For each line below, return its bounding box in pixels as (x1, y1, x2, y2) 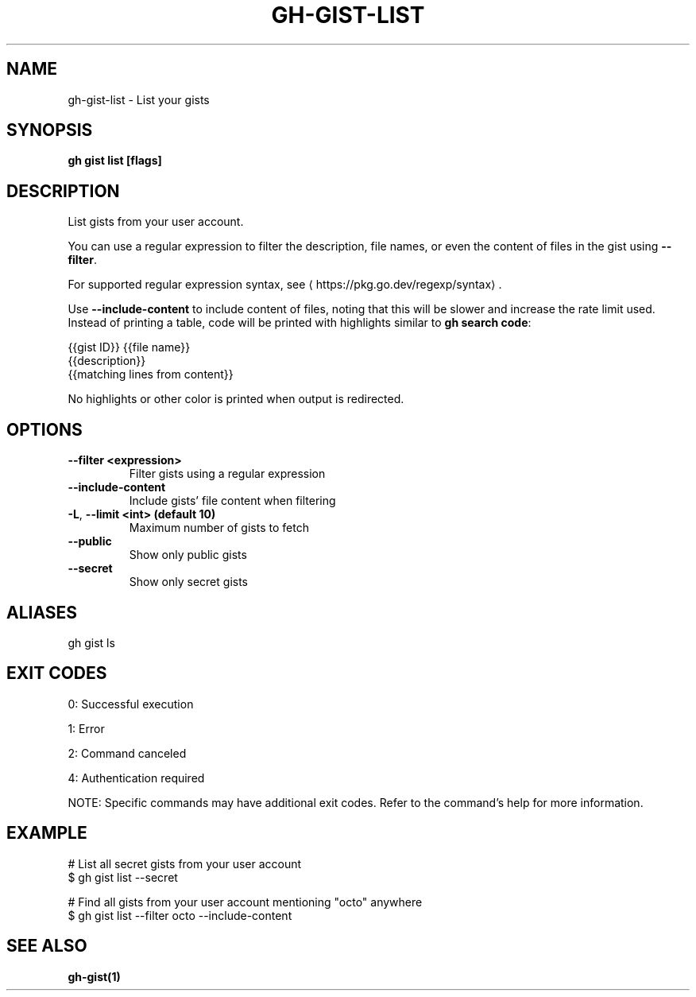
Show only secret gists (129, 575, 248, 589)
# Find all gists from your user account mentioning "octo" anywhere (68, 894, 423, 909)
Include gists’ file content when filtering (129, 494, 336, 508)
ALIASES (6, 602, 78, 623)
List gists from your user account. (68, 215, 244, 229)
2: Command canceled (68, 746, 187, 760)
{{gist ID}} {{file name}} (68, 340, 191, 355)
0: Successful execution (68, 696, 194, 711)
